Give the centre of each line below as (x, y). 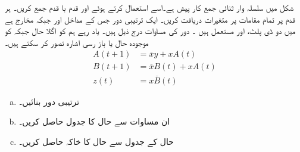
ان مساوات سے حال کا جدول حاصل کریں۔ (94, 121)
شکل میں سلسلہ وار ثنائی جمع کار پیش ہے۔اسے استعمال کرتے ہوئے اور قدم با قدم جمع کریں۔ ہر (149, 7)
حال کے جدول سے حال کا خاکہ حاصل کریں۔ (96, 141)
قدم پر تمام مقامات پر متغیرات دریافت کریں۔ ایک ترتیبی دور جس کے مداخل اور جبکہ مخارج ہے (150, 19)
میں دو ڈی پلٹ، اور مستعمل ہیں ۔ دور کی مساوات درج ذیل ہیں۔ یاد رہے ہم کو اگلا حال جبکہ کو (150, 31)
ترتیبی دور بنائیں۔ (49, 101)
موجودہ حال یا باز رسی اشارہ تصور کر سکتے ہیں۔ (77, 42)
